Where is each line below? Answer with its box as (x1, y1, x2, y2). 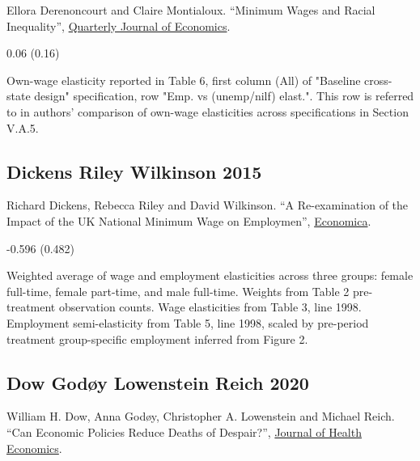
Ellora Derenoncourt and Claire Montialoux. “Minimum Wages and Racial (6, 2, 375, 18)
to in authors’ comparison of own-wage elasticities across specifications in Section (6, 103, 409, 120)
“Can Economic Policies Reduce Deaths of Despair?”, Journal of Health (6, 423, 362, 440)
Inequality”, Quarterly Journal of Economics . (6, 17, 231, 34)
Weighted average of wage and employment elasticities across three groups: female (6, 267, 414, 284)
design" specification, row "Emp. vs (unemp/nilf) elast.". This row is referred (34, 87, 414, 104)
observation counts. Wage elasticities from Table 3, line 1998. (58, 298, 362, 315)
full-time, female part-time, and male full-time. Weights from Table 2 (6, 282, 350, 299)
